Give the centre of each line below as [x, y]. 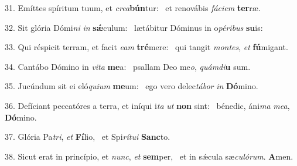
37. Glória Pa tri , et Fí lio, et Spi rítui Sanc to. [88, 137]
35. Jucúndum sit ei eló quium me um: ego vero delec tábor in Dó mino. [132, 86]
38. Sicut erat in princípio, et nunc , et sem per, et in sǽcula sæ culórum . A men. [149, 156]
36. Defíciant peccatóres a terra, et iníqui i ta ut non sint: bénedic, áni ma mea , [147, 105]
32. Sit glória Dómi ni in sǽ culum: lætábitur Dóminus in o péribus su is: [134, 27]
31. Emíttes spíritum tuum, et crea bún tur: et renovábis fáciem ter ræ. [133, 8]
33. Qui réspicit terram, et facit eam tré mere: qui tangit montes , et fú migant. [146, 47]
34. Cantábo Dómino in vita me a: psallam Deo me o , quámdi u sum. [128, 66]
